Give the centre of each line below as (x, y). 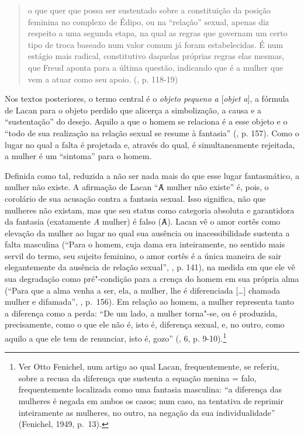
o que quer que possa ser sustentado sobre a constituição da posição (149, 10)
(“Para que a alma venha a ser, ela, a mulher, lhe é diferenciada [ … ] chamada (143, 290)
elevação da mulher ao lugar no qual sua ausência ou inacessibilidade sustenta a (147, 232)
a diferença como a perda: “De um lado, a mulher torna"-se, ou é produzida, (141, 313)
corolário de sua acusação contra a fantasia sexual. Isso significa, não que (135, 198)
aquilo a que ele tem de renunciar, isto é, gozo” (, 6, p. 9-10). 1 (116, 337)
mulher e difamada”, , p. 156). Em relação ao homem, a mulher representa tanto (150, 302)
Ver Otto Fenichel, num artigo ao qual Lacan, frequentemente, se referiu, (149, 366)
